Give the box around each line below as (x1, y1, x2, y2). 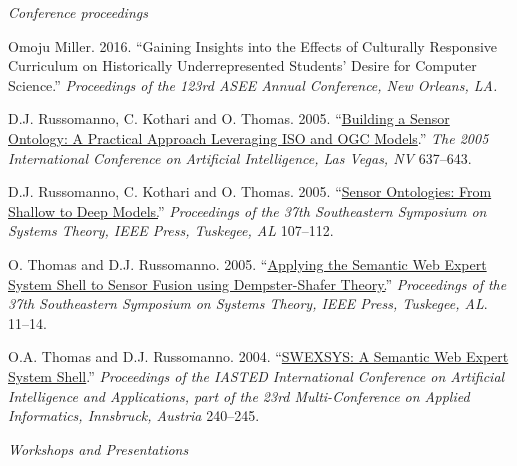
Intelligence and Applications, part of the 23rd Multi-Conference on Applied (8, 385, 470, 406)
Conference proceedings (8, 2, 148, 22)
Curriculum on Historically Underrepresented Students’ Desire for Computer (8, 55, 477, 76)
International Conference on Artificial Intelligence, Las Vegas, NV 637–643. (8, 147, 472, 168)
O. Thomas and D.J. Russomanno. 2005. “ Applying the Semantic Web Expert (8, 253, 487, 274)
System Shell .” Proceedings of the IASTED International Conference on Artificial (8, 365, 505, 386)
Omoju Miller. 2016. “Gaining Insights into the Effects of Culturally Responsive (8, 35, 498, 56)
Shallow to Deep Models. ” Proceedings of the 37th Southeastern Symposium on (8, 200, 487, 221)
